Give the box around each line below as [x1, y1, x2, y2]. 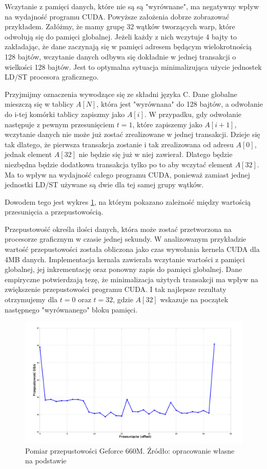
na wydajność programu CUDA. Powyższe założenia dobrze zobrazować [5, 11, 230, 22]
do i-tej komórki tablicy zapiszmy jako [5, 108, 125, 119]
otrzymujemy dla [5, 294, 58, 305]
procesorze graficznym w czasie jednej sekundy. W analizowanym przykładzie [5, 233, 247, 244]
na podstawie [25, 455, 67, 466]
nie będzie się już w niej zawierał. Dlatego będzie [78, 149, 233, 160]
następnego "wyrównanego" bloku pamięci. [5, 304, 138, 315]
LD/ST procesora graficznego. [5, 71, 99, 82]
